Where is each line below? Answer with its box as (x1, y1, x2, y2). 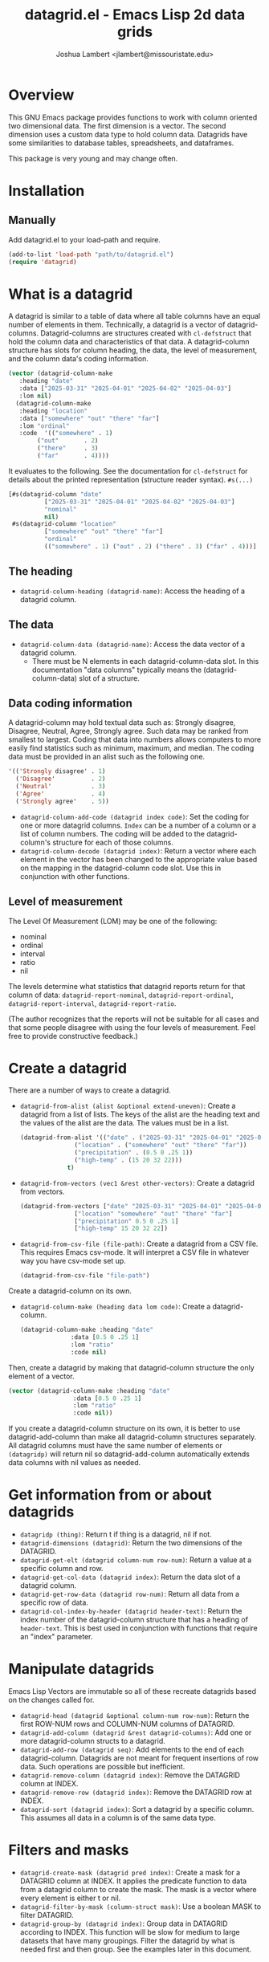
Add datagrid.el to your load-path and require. (8, 234, 161, 244)
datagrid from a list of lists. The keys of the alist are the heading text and (19, 1109, 260, 1119)
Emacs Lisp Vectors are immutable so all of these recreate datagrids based (8, 1687, 257, 1696)
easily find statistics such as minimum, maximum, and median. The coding (8, 743, 255, 753)
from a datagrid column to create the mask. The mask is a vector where (19, 1885, 257, 1894)
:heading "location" (18, 407, 88, 415)
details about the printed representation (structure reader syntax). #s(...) (8, 474, 254, 484)
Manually (8, 214, 56, 227)
